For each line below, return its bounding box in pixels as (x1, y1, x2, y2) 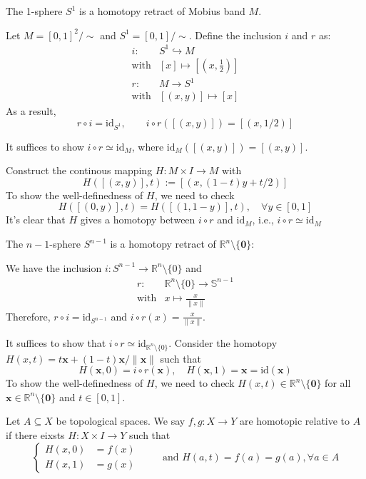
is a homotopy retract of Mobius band (79, 4, 245, 18)
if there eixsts (6, 428, 65, 443)
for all (325, 375, 351, 390)
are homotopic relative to (239, 413, 350, 428)
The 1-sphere (6, 4, 63, 18)
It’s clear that (6, 212, 66, 227)
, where (131, 138, 164, 153)
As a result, (6, 104, 56, 119)
